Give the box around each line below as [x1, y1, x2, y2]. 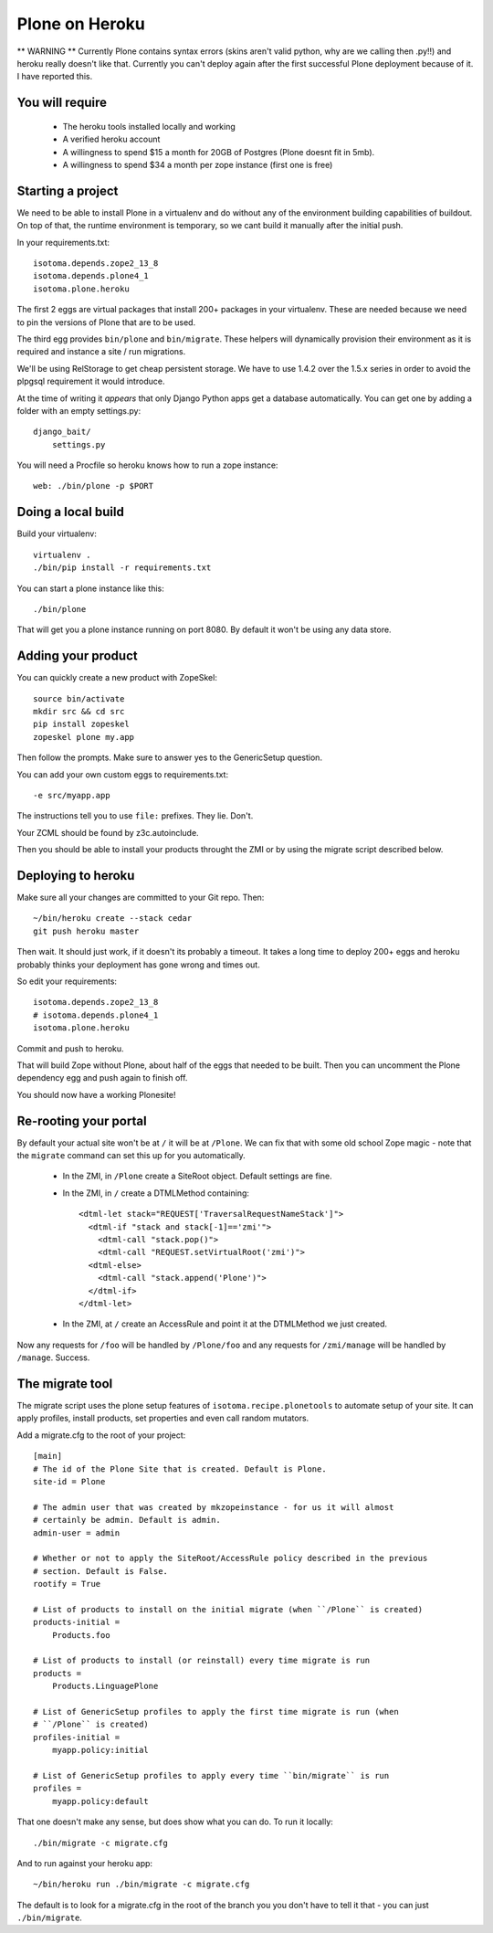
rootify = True [33, 1579, 101, 1590]
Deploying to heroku [16, 868, 135, 883]
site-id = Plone [33, 1476, 106, 1486]
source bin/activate [33, 693, 125, 703]
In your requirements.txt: [16, 237, 110, 248]
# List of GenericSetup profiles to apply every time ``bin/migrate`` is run [33, 1770, 390, 1780]
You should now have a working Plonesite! [16, 1089, 177, 1100]
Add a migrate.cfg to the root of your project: [16, 1430, 186, 1441]
